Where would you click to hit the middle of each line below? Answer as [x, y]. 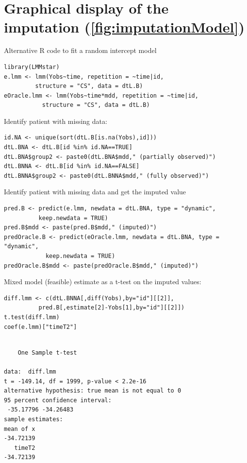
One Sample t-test [47, 352]
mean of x [20, 429]
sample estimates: [33, 419]
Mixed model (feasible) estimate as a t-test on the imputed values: [103, 282]
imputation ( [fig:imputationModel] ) [124, 27]
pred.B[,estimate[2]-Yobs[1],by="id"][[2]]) [112, 308]
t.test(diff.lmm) [32, 317]
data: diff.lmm [30, 371]
